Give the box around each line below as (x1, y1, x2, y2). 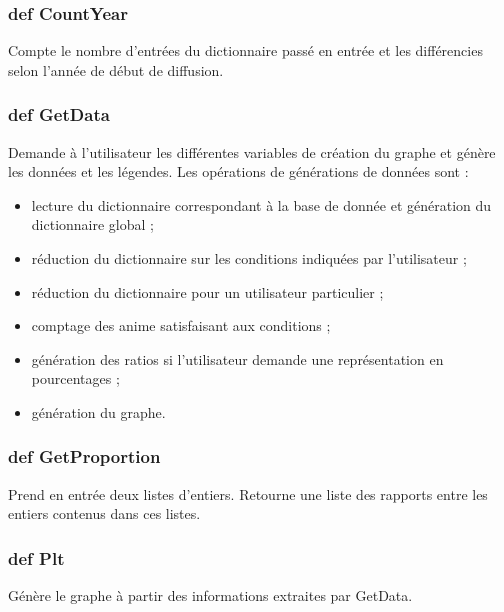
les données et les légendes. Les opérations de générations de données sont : (8, 161, 469, 182)
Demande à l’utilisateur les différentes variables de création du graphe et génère (8, 141, 496, 162)
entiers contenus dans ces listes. (8, 503, 201, 524)
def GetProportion (8, 444, 161, 469)
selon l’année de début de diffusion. (8, 59, 224, 80)
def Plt (8, 545, 65, 570)
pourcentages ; (31, 368, 120, 389)
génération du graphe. (31, 401, 166, 422)
